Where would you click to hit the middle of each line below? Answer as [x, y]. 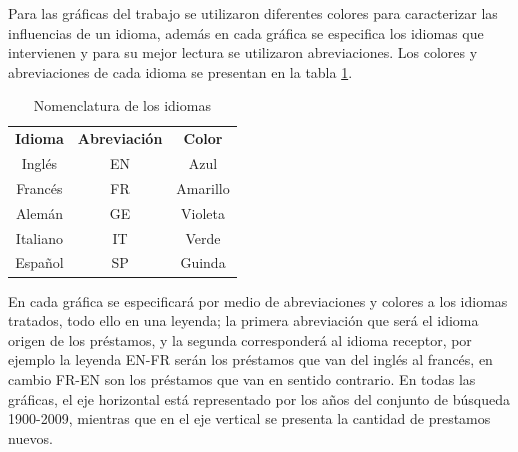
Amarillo [203, 187]
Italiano [39, 237]
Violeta [203, 212]
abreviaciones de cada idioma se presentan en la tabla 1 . [180, 71]
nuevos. [30, 437]
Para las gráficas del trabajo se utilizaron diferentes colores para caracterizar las [253, 13]
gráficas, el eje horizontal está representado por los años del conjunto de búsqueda [259, 398]
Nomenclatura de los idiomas [122, 105]
